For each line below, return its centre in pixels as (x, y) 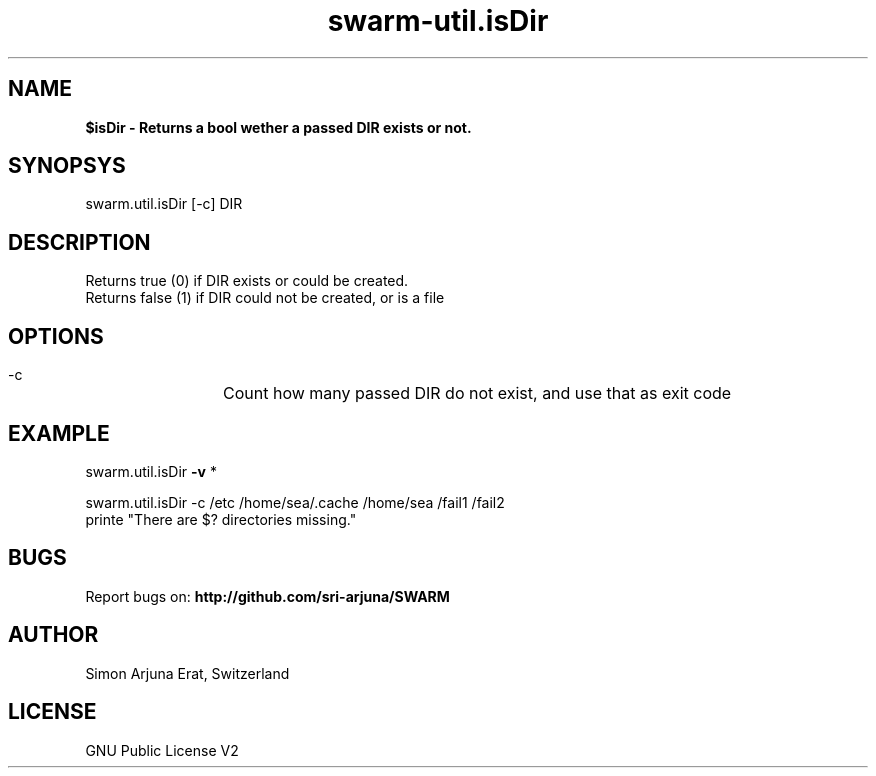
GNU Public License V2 (162, 750)
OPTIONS (56, 336)
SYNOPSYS (67, 166)
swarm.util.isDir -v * (151, 471)
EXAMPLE (59, 433)
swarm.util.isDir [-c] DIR (164, 204)
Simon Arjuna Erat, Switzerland (187, 673)
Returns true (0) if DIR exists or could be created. (247, 281)
